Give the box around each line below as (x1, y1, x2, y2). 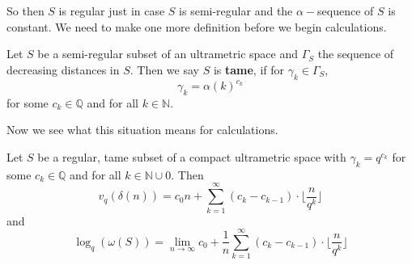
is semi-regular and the (179, 2, 293, 19)
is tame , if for (213, 61, 285, 78)
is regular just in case (58, 2, 165, 19)
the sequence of (317, 45, 394, 62)
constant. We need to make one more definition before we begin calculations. (6, 18, 387, 35)
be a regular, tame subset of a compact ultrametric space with (37, 149, 346, 166)
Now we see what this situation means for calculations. (6, 121, 278, 138)
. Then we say (130, 61, 199, 78)
